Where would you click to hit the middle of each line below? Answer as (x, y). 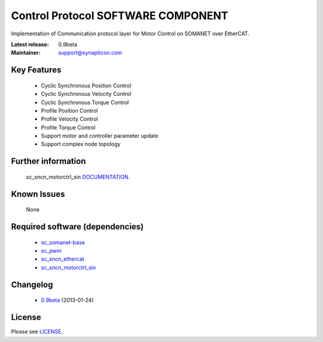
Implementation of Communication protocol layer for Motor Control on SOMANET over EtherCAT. (130, 34)
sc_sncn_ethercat (63, 259)
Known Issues (38, 194)
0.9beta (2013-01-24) (67, 300)
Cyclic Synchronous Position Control (86, 85)
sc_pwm (51, 251)
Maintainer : (26, 53)
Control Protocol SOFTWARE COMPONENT (120, 16)
